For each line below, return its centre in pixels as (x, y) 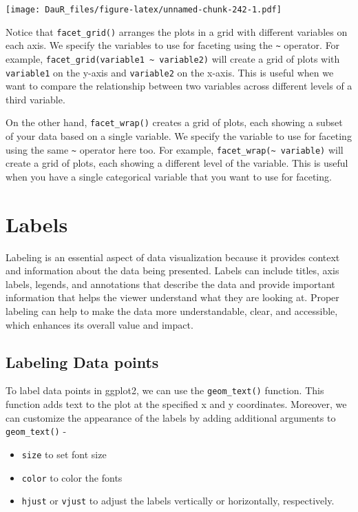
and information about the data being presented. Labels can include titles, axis (172, 270)
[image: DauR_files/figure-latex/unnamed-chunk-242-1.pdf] (144, 10)
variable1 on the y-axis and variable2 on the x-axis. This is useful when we (170, 72)
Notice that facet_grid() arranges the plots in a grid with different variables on (177, 31)
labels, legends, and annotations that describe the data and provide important (170, 284)
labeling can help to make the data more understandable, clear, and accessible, (172, 311)
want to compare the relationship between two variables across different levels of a (179, 86)
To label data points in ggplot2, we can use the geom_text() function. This (165, 390)
